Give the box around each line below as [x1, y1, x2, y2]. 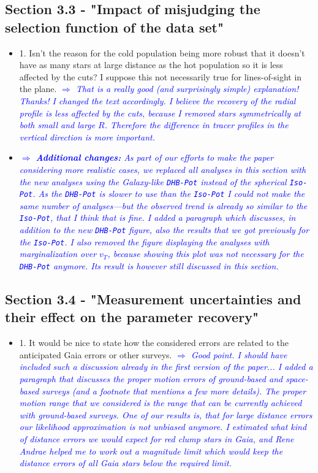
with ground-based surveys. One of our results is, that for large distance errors [19, 408, 312, 421]
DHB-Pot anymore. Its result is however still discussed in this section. [19, 260, 279, 272]
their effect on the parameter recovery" [5, 307, 259, 326]
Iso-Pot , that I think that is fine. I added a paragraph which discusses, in [19, 211, 296, 224]
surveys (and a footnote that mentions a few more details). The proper [42, 384, 306, 397]
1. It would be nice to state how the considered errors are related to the [19, 336, 289, 349]
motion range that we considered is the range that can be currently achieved [19, 396, 302, 409]
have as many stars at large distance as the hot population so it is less [19, 58, 283, 71]
